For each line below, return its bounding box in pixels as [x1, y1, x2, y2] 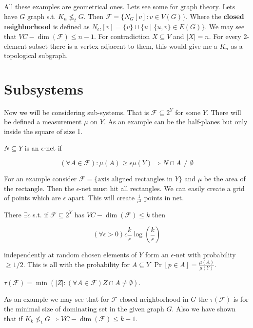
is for [233, 294, 249, 304]
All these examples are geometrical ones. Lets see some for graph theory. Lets [4, 1, 235, 11]
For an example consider [4, 174, 77, 184]
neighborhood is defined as [4, 21, 90, 32]
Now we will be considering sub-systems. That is [4, 107, 149, 117]
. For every [209, 31, 241, 41]
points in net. [144, 193, 184, 203]
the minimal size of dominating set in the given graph [4, 304, 164, 313]
